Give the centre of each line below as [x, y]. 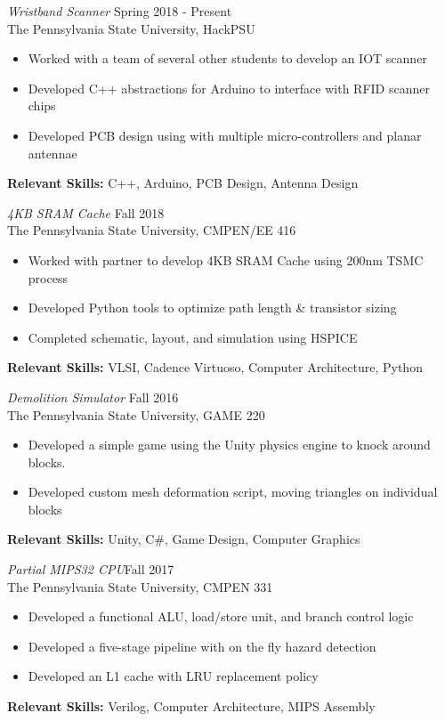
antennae [53, 153]
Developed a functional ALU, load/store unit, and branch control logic [221, 616]
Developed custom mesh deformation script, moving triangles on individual [233, 492]
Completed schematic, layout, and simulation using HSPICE [193, 337]
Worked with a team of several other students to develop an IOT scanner [227, 58]
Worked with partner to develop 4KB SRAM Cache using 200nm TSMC [226, 259]
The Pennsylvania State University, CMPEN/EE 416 [152, 230]
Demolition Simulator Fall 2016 [93, 397]
